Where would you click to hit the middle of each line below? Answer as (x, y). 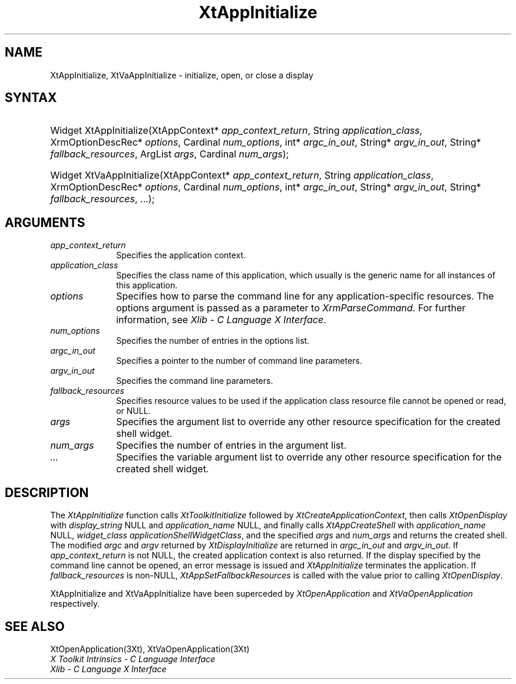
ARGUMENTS (45, 222)
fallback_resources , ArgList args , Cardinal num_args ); (170, 154)
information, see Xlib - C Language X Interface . (221, 320)
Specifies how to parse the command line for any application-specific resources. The (305, 296)
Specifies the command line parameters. (195, 381)
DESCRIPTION (47, 492)
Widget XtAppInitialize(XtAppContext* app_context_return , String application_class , (236, 131)
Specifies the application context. (181, 255)
